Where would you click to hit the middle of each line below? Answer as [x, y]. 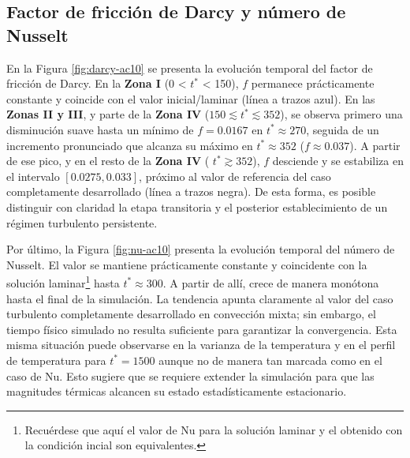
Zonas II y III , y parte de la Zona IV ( [108, 114]
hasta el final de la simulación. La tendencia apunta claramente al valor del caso [200, 298]
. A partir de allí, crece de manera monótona [271, 282]
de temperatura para [56, 360]
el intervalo [33, 176]
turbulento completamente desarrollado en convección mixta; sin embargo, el [191, 314]
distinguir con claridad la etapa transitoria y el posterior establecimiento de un [197, 206]
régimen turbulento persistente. [82, 222]
